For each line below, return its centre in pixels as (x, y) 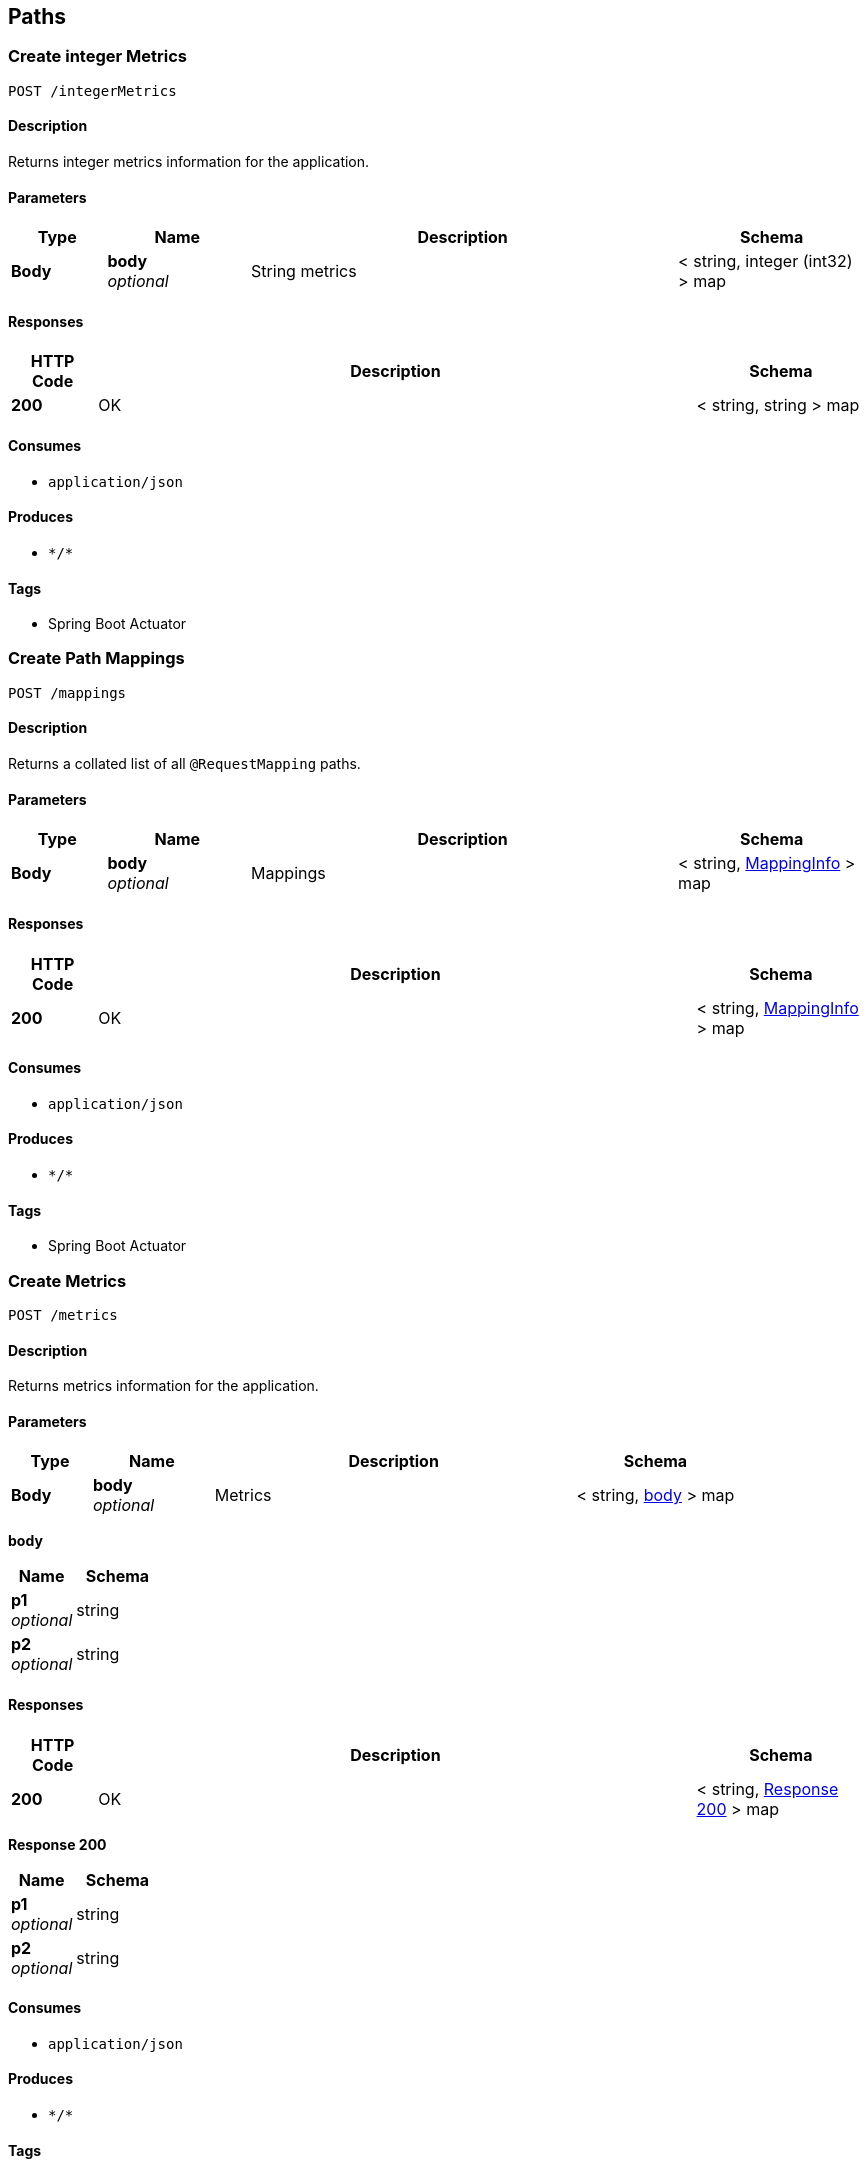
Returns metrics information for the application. (163, 1386)
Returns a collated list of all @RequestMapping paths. (184, 764)
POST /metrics (63, 1314)
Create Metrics (67, 1280)
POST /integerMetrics (92, 90)
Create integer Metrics (97, 56)
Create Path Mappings (96, 658)
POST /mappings (67, 692)
